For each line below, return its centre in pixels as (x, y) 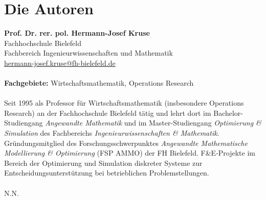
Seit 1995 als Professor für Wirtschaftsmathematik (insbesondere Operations (124, 103)
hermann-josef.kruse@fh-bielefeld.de (60, 62)
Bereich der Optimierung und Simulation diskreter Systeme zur (103, 162)
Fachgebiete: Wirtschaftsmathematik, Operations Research (99, 83)
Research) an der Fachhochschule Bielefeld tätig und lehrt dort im (108, 112)
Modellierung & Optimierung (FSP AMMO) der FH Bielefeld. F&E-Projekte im (130, 153)
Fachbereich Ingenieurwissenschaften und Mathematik (88, 53)
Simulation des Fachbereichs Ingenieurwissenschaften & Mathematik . (112, 133)
